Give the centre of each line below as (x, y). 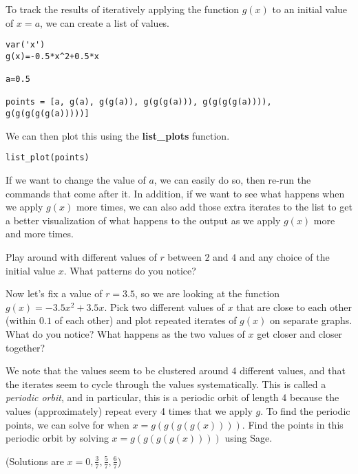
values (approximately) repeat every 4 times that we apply (129, 410)
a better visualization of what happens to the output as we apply (143, 220)
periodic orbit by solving (57, 438)
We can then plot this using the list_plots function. (118, 135)
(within (21, 320)
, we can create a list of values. (105, 22)
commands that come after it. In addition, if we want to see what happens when (175, 193)
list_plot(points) (48, 158)
